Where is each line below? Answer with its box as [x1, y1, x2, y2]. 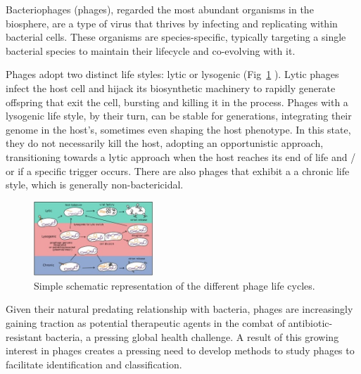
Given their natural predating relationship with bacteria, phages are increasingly [6, 302, 353, 316]
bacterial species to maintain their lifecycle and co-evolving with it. [6, 43, 296, 58]
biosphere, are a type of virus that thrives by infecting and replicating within [6, 15, 338, 30]
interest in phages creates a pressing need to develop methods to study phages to [6, 343, 355, 358]
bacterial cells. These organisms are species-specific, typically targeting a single [6, 30, 346, 44]
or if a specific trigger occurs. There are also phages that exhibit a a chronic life [6, 163, 350, 178]
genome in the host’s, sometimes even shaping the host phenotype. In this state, [6, 122, 351, 136]
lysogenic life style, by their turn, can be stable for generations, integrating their [6, 108, 352, 123]
